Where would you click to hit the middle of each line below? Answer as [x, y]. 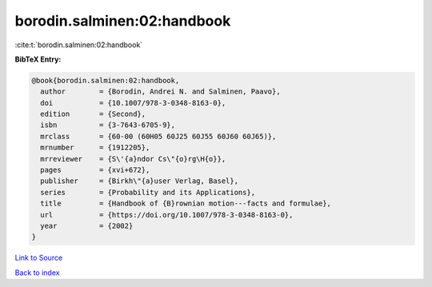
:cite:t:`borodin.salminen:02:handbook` [79, 45]
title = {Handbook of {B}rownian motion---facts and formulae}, [186, 203]
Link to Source [39, 258]
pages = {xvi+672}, [95, 170]
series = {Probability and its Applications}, [148, 192]
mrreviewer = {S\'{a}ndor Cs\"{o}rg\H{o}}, [133, 159]
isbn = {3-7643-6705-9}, [108, 125]
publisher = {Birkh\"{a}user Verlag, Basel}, [140, 181]
